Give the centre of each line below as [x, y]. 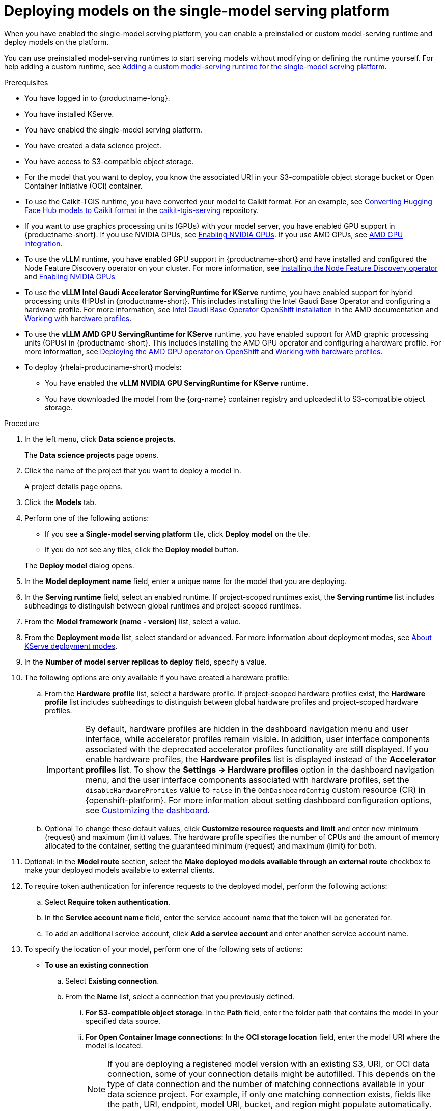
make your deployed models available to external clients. [120, 870]
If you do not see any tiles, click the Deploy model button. [142, 549]
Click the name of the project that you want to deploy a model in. [133, 470]
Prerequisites [26, 82]
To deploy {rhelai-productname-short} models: [103, 367]
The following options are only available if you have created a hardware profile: [157, 677]
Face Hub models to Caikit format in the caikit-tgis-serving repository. [142, 210]
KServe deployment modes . [71, 646]
